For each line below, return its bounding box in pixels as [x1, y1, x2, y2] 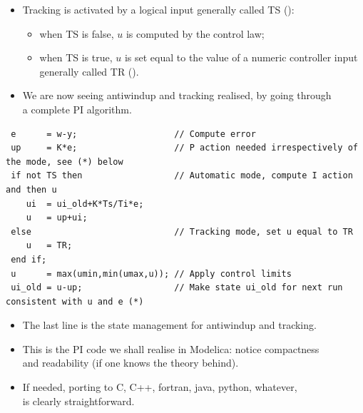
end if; [11, 254, 47, 265]
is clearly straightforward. [22, 393, 135, 408]
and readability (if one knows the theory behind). [22, 355, 239, 370]
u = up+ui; [26, 213, 88, 223]
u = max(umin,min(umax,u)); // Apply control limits [11, 268, 292, 279]
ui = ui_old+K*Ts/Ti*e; [26, 198, 144, 209]
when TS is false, [39, 26, 114, 41]
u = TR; [26, 240, 73, 251]
